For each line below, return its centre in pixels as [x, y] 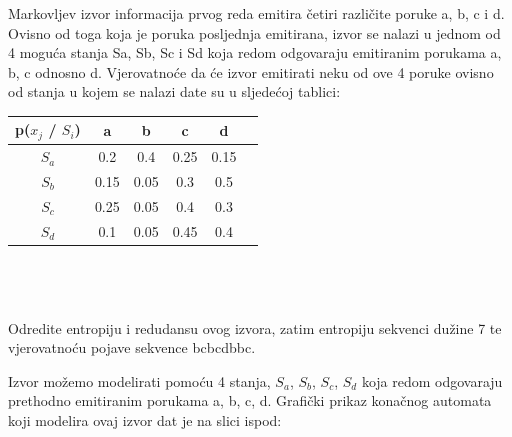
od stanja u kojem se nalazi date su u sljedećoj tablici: [174, 91]
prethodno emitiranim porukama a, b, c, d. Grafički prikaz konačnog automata [250, 400]
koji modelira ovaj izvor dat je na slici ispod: [145, 419]
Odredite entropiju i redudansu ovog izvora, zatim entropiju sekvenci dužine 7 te [255, 327]
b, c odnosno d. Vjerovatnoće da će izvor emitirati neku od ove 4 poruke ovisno [251, 71]
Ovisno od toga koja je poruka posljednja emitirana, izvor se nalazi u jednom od [254, 32]
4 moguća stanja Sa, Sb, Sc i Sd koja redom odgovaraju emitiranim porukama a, [255, 52]
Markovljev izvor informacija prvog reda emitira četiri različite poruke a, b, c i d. [256, 13]
